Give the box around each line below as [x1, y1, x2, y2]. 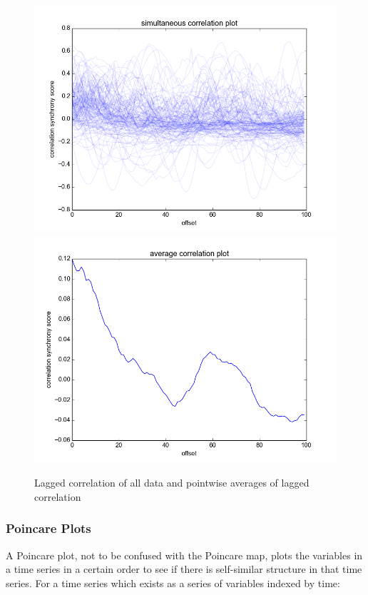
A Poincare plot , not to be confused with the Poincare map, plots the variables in [6, 547, 363, 562]
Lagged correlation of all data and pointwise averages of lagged [34, 475, 310, 490]
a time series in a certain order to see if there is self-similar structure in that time [6, 561, 362, 576]
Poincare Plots [6, 519, 91, 537]
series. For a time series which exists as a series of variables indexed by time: [6, 575, 340, 590]
